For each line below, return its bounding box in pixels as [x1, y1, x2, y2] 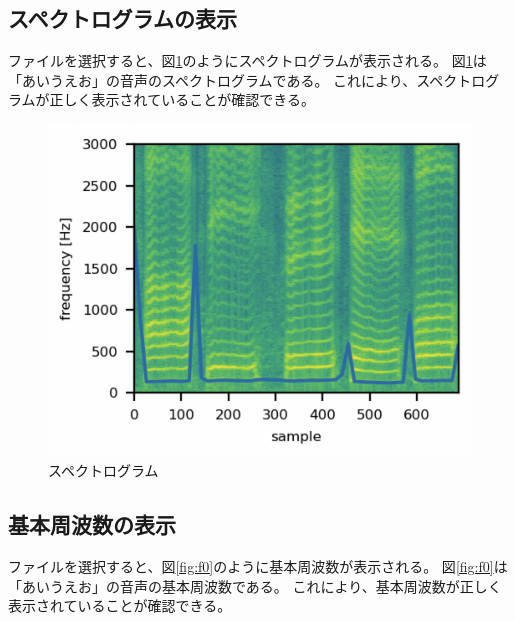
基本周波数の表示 [8, 509, 176, 540]
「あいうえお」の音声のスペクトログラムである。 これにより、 [8, 69, 417, 90]
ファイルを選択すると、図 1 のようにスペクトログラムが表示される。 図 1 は [8, 50, 487, 71]
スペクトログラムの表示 [8, 3, 237, 34]
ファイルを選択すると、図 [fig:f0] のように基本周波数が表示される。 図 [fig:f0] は [8, 556, 508, 577]
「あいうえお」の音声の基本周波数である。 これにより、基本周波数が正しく [8, 575, 502, 596]
